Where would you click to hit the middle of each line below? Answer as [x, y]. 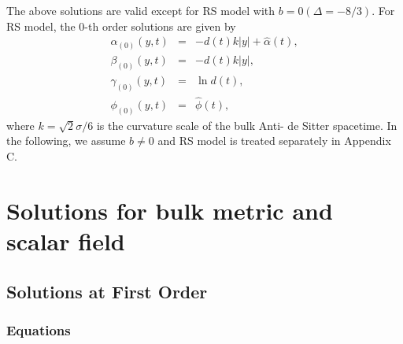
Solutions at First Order [107, 291]
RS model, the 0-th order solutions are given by [121, 26]
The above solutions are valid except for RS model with [141, 10]
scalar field [66, 241]
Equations [39, 329]
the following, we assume [66, 141]
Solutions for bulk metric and [170, 210]
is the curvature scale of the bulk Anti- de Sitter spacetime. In [247, 125]
